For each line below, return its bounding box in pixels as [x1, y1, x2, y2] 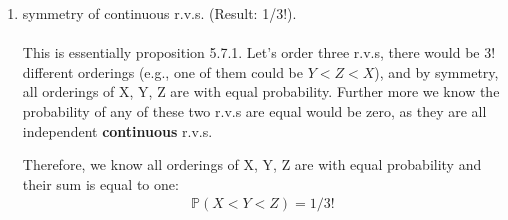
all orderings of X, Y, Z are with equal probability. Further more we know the [22, 81, 500, 102]
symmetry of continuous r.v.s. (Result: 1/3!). [22, 3, 297, 23]
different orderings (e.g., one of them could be [22, 61, 303, 82]
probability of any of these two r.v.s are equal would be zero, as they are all [22, 100, 487, 121]
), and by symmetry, [374, 61, 499, 82]
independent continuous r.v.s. [22, 120, 213, 141]
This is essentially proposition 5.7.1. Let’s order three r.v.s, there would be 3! [22, 42, 496, 63]
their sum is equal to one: [22, 173, 179, 194]
